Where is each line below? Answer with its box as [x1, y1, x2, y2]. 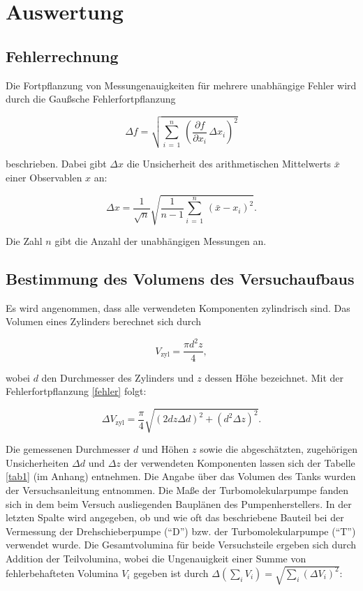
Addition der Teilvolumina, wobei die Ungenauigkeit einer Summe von [6, 551, 306, 566]
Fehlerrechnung [6, 45, 119, 66]
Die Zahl [6, 234, 43, 248]
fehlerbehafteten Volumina [6, 565, 119, 580]
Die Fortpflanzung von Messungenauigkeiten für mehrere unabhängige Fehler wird [6, 77, 357, 92]
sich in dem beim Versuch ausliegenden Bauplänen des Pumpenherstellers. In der [6, 496, 352, 511]
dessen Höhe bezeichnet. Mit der [205, 370, 343, 384]
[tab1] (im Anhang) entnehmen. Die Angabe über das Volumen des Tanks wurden [6, 469, 356, 484]
